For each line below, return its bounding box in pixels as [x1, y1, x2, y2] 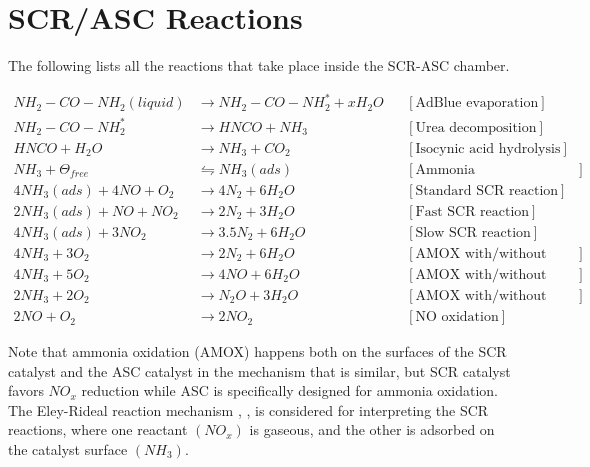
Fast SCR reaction [415, 204, 530, 219]
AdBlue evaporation [415, 96, 539, 111]
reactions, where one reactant [8, 419, 188, 440]
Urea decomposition [415, 120, 537, 135]
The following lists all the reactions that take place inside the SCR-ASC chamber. [8, 55, 510, 76]
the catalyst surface [8, 439, 128, 460]
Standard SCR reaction [415, 183, 559, 198]
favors [8, 380, 44, 401]
